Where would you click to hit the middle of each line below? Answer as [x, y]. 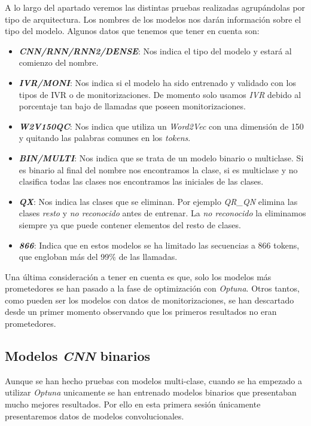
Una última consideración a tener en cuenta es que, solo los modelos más [138, 276]
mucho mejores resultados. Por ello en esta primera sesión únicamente [133, 404]
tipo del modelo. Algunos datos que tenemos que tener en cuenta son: [132, 31]
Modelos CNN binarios [78, 356]
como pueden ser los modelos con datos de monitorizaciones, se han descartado [150, 300]
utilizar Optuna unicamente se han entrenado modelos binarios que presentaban [151, 392]
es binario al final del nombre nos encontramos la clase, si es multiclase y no [158, 169]
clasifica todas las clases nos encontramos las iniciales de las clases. [141, 181]
